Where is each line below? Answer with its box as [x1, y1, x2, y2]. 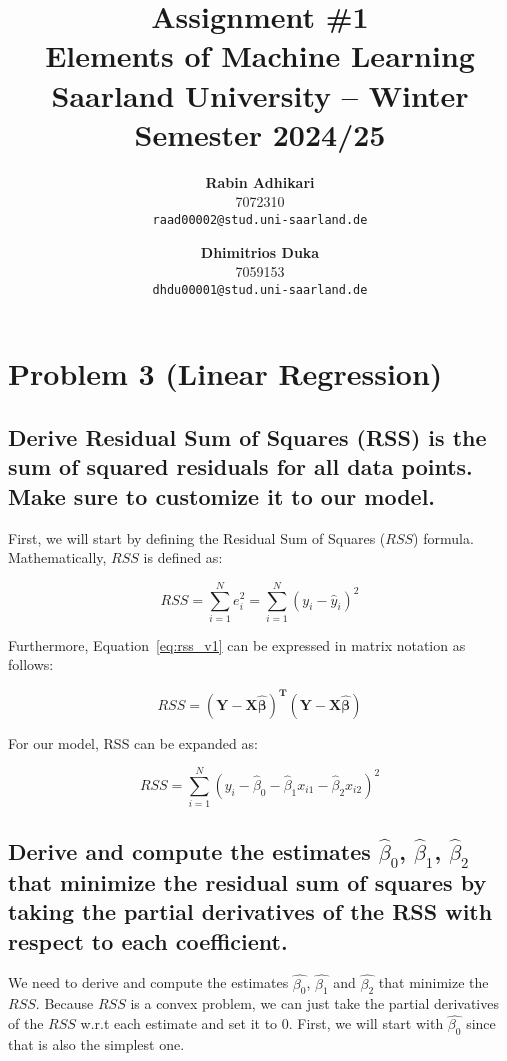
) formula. [413, 527, 474, 548]
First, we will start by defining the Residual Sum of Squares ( [8, 527, 386, 548]
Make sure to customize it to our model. [8, 480, 436, 511]
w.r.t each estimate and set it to [80, 1013, 278, 1034]
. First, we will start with [288, 1013, 444, 1034]
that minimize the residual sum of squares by [8, 866, 487, 897]
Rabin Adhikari [205, 171, 315, 192]
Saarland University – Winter [51, 74, 469, 115]
